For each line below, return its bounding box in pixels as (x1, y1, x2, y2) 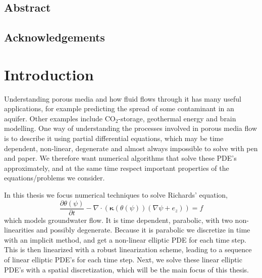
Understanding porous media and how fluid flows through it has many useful (4, 93, 241, 104)
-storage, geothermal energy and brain (118, 113, 236, 123)
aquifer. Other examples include (4, 113, 103, 123)
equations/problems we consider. (4, 172, 105, 183)
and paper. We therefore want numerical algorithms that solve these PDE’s (4, 153, 237, 163)
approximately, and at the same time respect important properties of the (4, 162, 229, 173)
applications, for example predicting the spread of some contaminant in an (4, 103, 234, 114)
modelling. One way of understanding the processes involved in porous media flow (4, 123, 257, 133)
